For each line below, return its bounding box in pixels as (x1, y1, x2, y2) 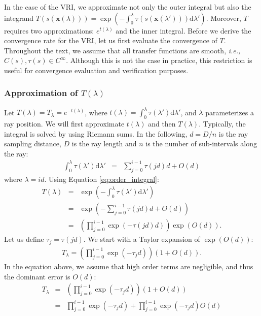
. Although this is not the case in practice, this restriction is (66, 55, 252, 66)
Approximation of (4, 86, 78, 99)
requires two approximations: (4, 25, 94, 36)
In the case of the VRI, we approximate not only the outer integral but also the (4, 2, 251, 12)
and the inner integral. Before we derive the (116, 25, 251, 36)
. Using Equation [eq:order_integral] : (44, 173, 159, 184)
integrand (4, 12, 34, 23)
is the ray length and (71, 138, 137, 149)
